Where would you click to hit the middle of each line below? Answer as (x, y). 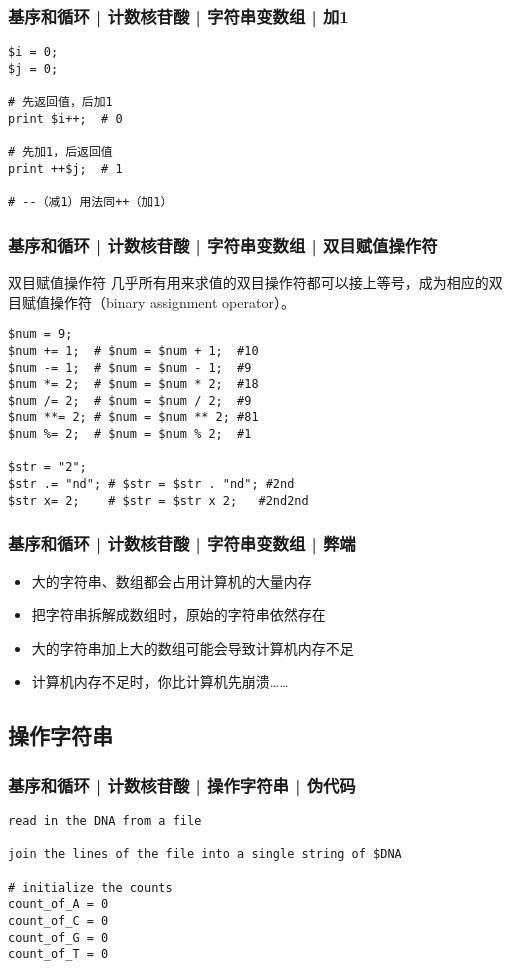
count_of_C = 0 (58, 920)
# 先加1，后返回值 (60, 152)
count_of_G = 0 (58, 937)
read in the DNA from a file (105, 821)
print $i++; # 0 (65, 118)
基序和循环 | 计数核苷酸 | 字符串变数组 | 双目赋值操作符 (223, 244)
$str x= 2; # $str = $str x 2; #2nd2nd (158, 500)
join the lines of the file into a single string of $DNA (205, 854)
